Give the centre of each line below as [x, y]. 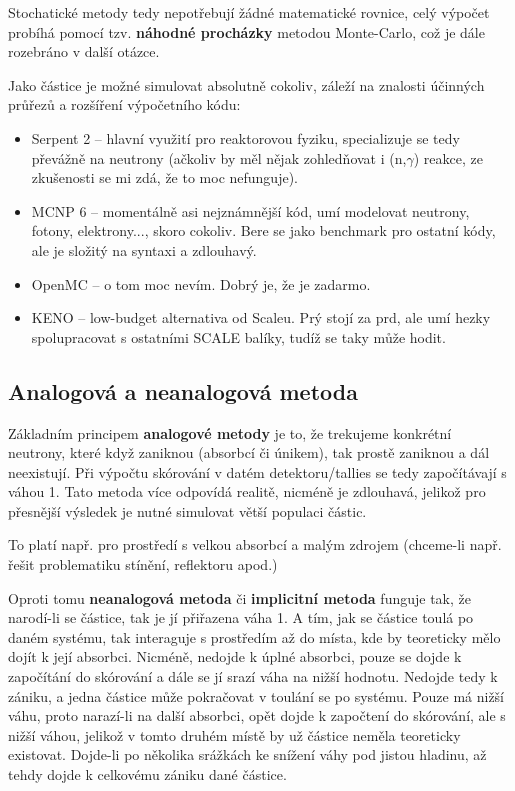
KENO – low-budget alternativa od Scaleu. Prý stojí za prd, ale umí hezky [261, 317]
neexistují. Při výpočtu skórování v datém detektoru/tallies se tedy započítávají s [257, 471]
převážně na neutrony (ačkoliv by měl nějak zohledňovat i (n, [219, 157]
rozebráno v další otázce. [84, 51]
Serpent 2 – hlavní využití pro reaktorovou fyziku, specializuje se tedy [245, 137]
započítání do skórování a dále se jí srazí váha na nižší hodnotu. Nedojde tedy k [253, 676]
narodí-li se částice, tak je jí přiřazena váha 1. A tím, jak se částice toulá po [241, 617]
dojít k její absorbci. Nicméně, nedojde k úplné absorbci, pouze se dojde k [235, 656]
